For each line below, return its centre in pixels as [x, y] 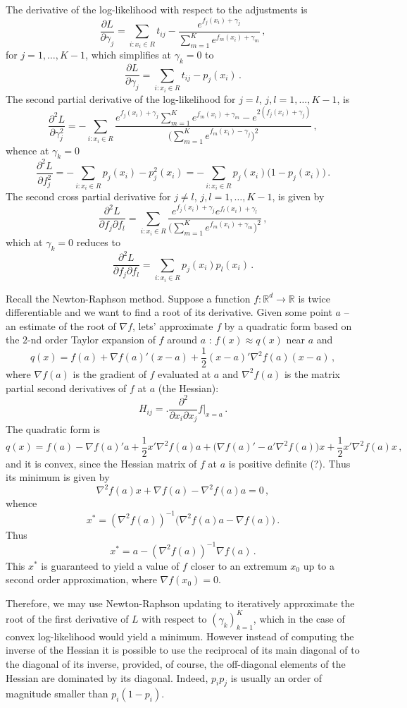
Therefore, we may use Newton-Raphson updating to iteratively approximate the [180, 603]
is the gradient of [109, 373]
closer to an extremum [239, 565]
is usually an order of [276, 677]
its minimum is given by [58, 477]
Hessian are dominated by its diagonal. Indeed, [107, 677]
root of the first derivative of [67, 618]
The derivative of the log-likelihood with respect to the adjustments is [157, 9]
